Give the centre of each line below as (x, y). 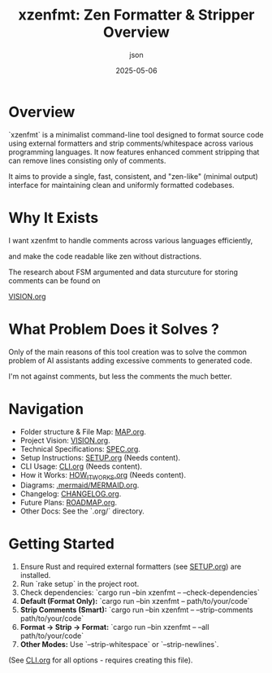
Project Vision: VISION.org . (65, 440)
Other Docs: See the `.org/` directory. (82, 511)
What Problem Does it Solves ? (114, 329)
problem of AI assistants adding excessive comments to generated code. (131, 361)
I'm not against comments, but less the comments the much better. (121, 376)
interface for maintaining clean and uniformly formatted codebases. (121, 185)
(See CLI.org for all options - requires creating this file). (101, 660)
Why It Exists (54, 218)
